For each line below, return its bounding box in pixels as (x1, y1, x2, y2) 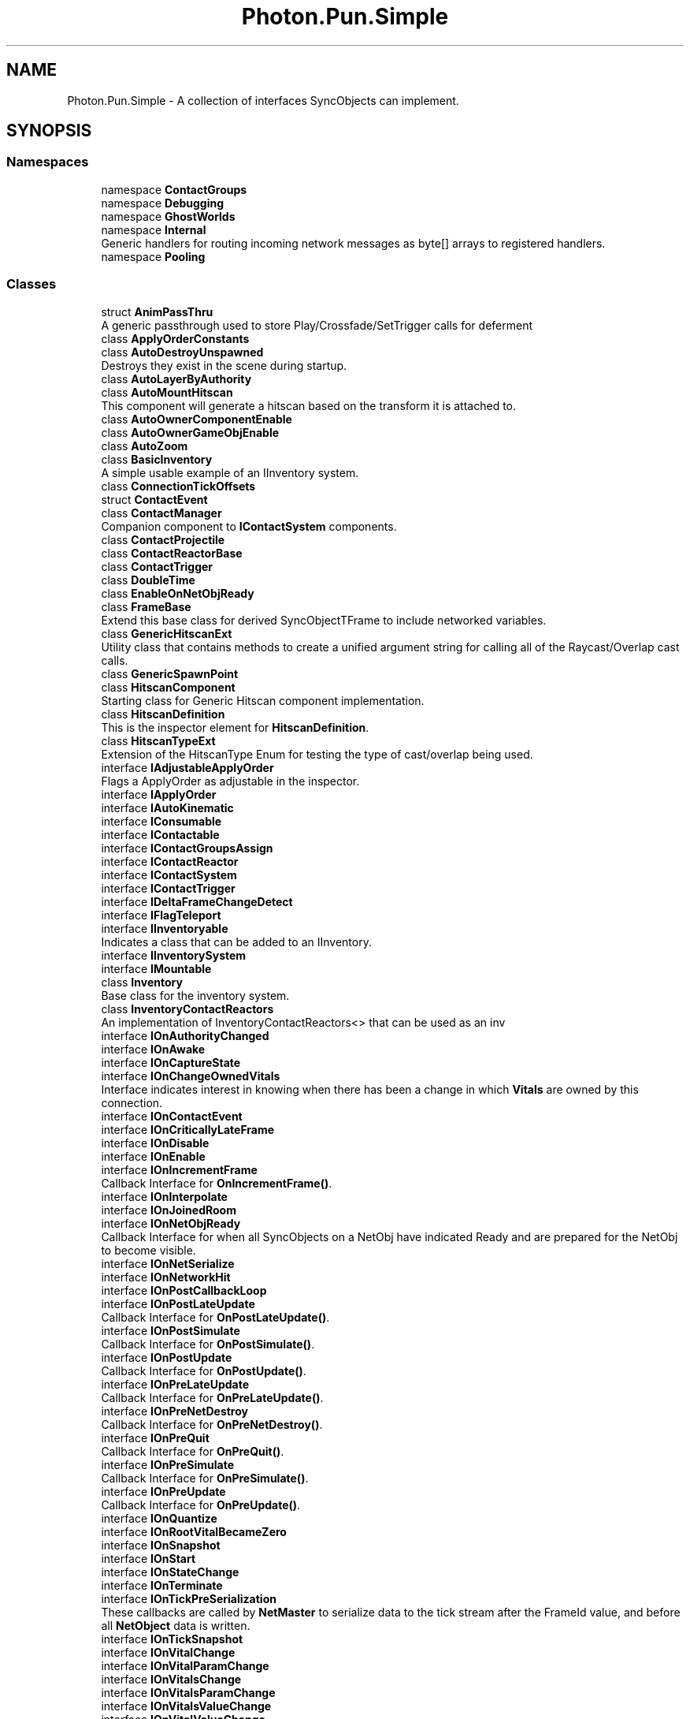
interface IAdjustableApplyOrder (101, 760, 274, 774)
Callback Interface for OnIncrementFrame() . (101, 1176, 332, 1190)
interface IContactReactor (101, 854, 239, 868)
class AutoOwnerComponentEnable (101, 412, 292, 426)
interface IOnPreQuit (101, 1430, 210, 1445)
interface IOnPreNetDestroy (101, 1404, 248, 1418)
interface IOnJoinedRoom (101, 1203, 236, 1217)
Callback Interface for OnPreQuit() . (101, 1444, 284, 1458)
